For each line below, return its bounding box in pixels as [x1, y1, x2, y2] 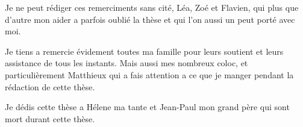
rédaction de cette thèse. [5, 80, 95, 93]
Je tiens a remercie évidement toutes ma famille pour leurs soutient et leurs [5, 45, 284, 57]
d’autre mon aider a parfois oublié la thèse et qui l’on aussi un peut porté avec [5, 13, 295, 25]
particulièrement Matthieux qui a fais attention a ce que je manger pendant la [5, 68, 294, 81]
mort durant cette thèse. [5, 112, 95, 125]
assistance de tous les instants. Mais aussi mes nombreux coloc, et [5, 57, 248, 69]
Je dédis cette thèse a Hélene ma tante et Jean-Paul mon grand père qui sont [5, 101, 290, 113]
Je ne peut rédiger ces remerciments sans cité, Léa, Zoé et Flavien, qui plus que [5, 1, 299, 13]
